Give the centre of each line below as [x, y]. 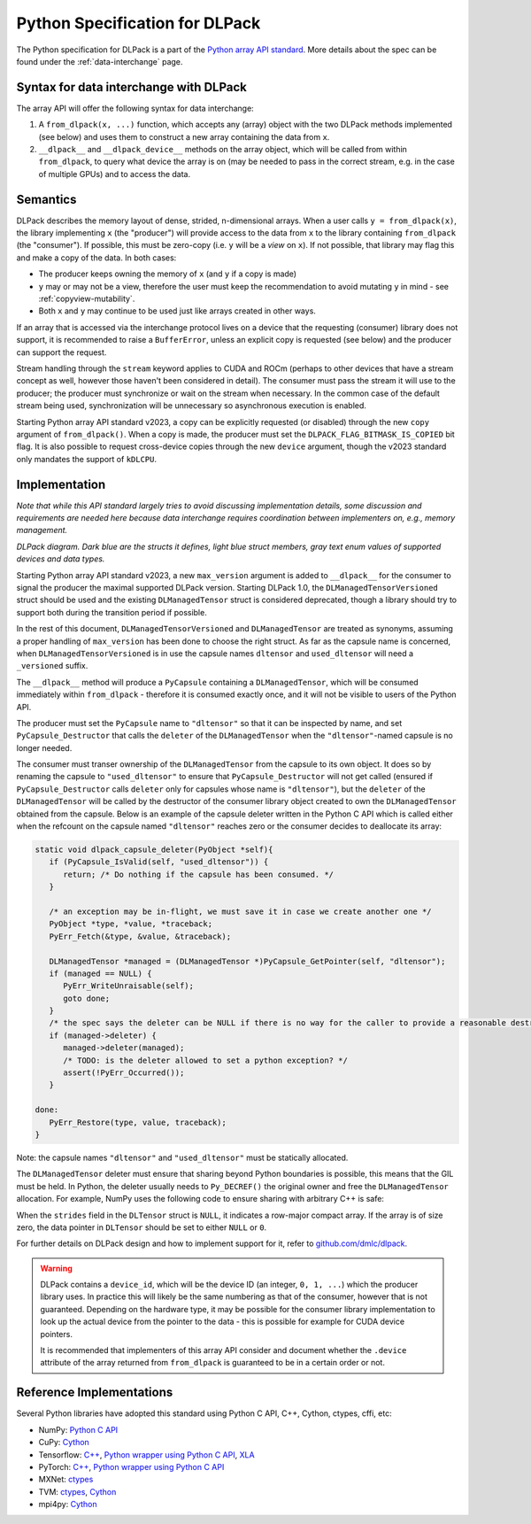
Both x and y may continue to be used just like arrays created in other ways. [177, 311]
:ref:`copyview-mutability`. [87, 299]
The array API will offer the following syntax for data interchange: [135, 108]
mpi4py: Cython [68, 1505]
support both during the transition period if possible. [112, 612]
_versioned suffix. [52, 666]
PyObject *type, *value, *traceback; [131, 924]
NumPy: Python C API [78, 1429]
